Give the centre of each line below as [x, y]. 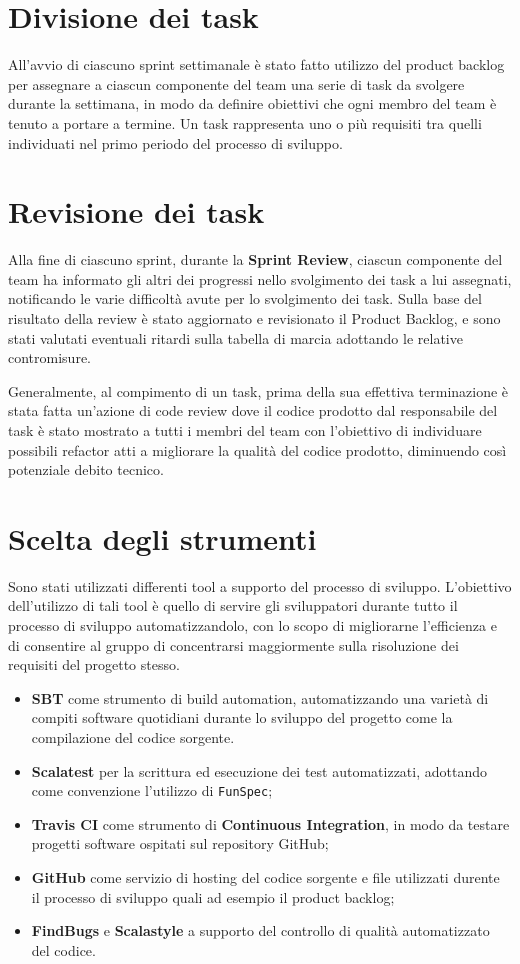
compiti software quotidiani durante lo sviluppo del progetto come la [242, 717]
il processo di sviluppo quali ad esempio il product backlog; [213, 896]
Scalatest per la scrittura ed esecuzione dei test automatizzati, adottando [259, 770]
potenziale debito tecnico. [86, 469]
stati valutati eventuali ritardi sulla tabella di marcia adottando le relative [235, 337]
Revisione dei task [136, 211]
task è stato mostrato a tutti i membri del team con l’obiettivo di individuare [245, 429]
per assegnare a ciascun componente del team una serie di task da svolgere [236, 83]
